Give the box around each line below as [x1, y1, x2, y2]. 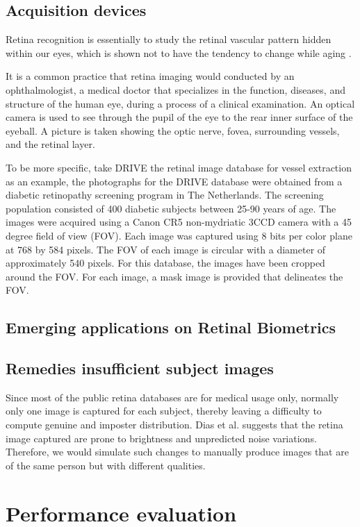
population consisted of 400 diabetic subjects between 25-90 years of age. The [6, 201, 336, 215]
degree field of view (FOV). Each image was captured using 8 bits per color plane [6, 228, 352, 242]
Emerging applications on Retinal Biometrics [6, 317, 336, 338]
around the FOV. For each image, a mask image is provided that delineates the [6, 269, 343, 283]
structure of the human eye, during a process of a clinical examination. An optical [6, 96, 355, 110]
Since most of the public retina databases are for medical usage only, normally [6, 390, 339, 404]
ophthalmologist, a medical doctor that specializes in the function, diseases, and [6, 82, 345, 97]
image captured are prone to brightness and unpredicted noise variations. [6, 430, 317, 445]
